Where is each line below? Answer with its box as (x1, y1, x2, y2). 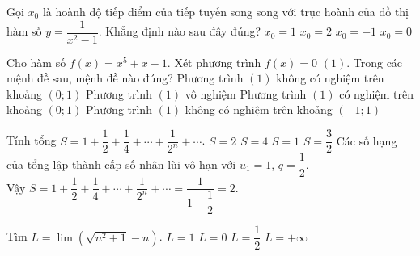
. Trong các (346, 53, 403, 70)
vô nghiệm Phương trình (185, 85, 307, 102)
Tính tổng (6, 132, 57, 149)
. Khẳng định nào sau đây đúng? (98, 23, 261, 40)
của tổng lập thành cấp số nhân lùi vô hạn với (6, 155, 236, 172)
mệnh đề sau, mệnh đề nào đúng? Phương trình (6, 69, 244, 86)
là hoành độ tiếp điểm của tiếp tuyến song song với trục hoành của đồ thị (42, 3, 409, 19)
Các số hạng (336, 132, 397, 149)
